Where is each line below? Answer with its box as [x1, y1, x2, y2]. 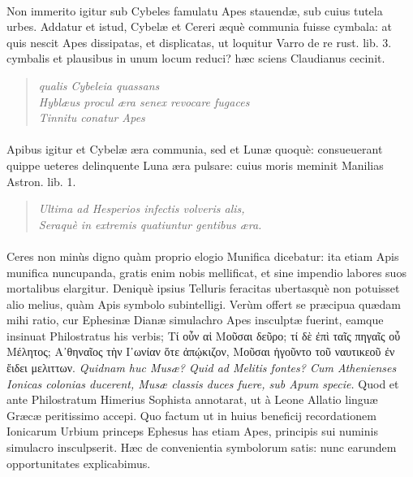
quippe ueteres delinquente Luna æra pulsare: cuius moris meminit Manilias [6, 156, 384, 173]
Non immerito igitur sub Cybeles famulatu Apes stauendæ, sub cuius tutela [6, 2, 383, 19]
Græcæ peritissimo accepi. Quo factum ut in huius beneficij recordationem [6, 406, 376, 423]
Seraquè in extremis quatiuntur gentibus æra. [38, 215, 262, 232]
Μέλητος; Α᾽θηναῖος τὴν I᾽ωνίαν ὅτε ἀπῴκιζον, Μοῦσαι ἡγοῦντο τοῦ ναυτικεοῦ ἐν [6, 343, 395, 360]
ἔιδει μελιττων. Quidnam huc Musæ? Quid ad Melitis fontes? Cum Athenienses [6, 359, 397, 376]
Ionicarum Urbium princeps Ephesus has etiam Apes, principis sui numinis [6, 423, 378, 440]
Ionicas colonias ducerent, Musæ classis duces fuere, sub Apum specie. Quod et [6, 375, 399, 392]
